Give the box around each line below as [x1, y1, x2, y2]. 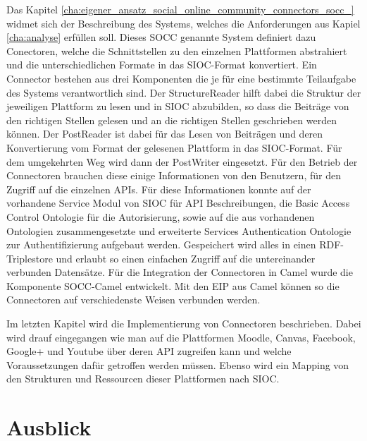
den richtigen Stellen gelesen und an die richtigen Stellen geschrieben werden [6, 112, 337, 127]
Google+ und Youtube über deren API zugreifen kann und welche [6, 344, 292, 358]
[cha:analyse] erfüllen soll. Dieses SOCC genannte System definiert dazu [6, 30, 316, 44]
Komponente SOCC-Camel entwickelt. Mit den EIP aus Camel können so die [6, 278, 340, 293]
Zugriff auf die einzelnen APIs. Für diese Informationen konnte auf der [6, 181, 311, 196]
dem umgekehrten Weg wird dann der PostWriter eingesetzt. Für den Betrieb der [6, 154, 358, 169]
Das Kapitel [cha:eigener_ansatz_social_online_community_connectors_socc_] [6, 2, 354, 16]
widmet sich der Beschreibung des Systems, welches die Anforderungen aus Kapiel [6, 16, 361, 30]
